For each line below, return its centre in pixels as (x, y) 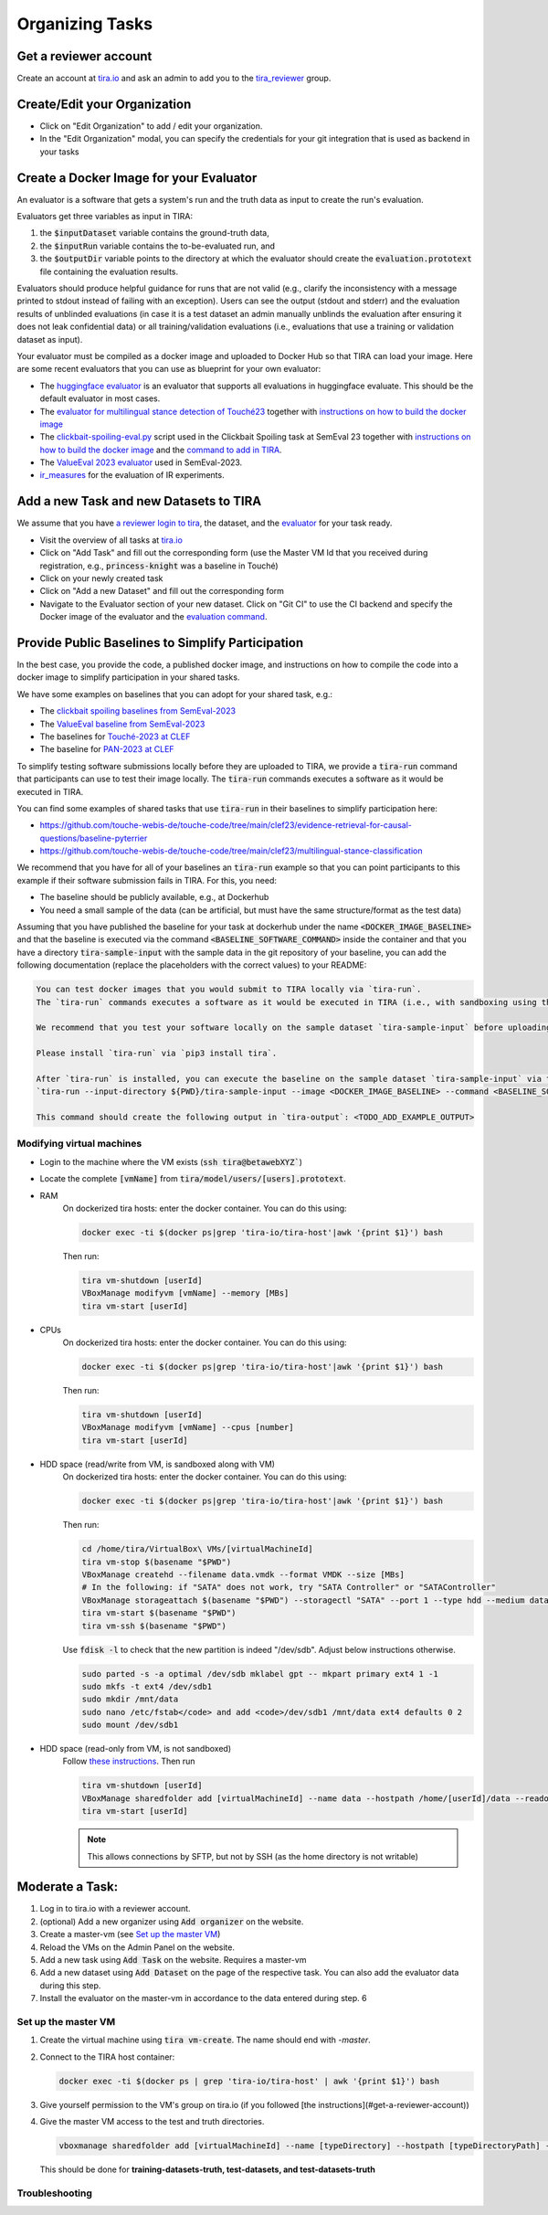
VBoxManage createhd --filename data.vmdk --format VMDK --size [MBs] (243, 1574)
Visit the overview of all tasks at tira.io (111, 540)
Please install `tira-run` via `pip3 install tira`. (157, 1054)
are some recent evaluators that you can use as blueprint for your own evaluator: (169, 369)
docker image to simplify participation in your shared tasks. (128, 677)
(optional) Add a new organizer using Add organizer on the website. (172, 1921)
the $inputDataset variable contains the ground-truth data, (154, 233)
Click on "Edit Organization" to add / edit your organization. (151, 126)
